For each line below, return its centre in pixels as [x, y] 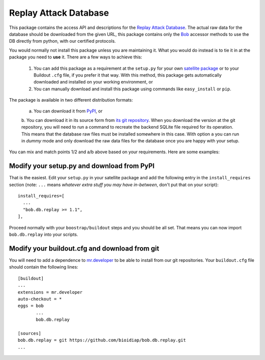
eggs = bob [31, 306]
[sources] [29, 333]
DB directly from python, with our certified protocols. [63, 41]
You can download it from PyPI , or [68, 111]
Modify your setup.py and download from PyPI [82, 166]
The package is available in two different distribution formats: [71, 100]
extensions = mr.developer [50, 292]
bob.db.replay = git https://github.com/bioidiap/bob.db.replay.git [102, 340]
